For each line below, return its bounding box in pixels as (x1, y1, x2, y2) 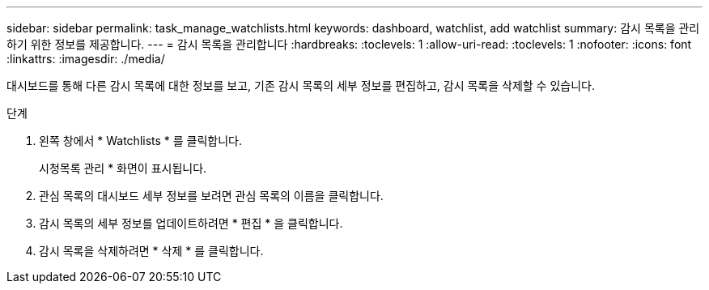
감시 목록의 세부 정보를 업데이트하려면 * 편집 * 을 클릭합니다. (39, 216, 343, 230)
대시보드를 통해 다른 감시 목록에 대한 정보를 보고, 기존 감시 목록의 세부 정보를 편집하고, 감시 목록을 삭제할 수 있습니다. (6, 79, 595, 92)
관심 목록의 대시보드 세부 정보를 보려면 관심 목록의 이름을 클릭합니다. (39, 189, 384, 203)
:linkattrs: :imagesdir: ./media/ (6, 52, 165, 66)
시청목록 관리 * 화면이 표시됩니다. (39, 161, 207, 175)
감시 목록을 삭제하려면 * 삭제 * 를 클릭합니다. (39, 244, 264, 258)
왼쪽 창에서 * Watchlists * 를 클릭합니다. (39, 134, 243, 147)
